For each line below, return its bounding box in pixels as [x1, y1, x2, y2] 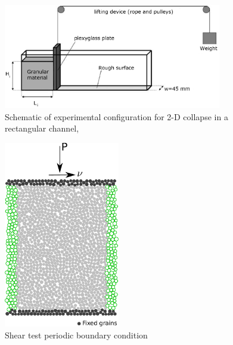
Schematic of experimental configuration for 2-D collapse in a [5, 110, 228, 123]
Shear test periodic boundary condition [5, 328, 148, 341]
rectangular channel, [5, 122, 79, 135]
